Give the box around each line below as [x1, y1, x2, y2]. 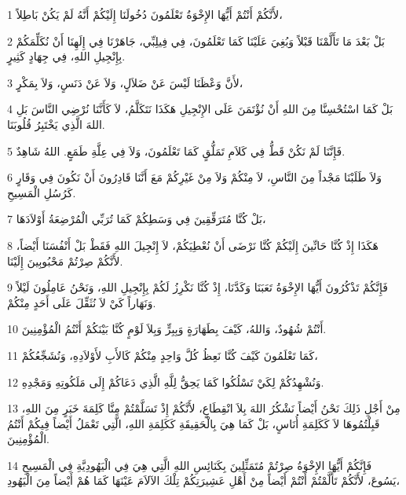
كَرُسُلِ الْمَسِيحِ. [7, 184, 76, 200]
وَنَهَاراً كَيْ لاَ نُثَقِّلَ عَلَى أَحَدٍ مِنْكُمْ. [7, 294, 156, 310]
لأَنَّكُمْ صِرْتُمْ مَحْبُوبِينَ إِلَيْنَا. [7, 252, 123, 269]
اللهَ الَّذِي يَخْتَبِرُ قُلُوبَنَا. [7, 115, 105, 132]
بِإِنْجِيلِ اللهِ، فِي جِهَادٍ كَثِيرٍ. [7, 48, 126, 64]
